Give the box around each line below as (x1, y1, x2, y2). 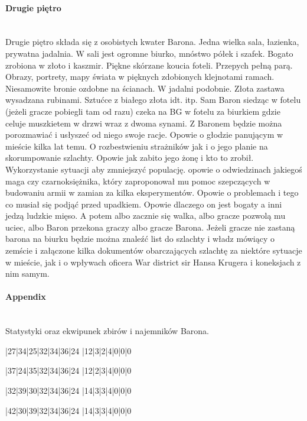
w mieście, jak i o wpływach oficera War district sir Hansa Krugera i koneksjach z (5, 255, 301, 268)
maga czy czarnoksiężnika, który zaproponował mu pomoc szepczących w (5, 174, 270, 187)
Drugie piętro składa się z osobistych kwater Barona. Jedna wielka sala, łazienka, (5, 35, 299, 48)
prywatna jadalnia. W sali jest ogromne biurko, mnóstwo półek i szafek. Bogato (5, 47, 293, 59)
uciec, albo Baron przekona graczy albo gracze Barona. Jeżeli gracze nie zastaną (5, 221, 295, 233)
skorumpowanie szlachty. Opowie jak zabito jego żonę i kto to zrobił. (5, 151, 254, 164)
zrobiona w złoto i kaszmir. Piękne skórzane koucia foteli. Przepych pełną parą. (5, 59, 293, 71)
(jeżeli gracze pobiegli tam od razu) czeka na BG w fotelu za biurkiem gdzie (5, 105, 280, 117)
